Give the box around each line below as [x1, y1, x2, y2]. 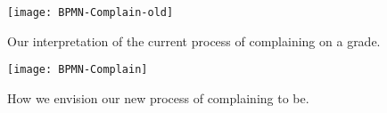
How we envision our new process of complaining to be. [7, 88, 309, 107]
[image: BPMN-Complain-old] [7, 6, 174, 19]
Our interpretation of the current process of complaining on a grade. [7, 31, 381, 50]
